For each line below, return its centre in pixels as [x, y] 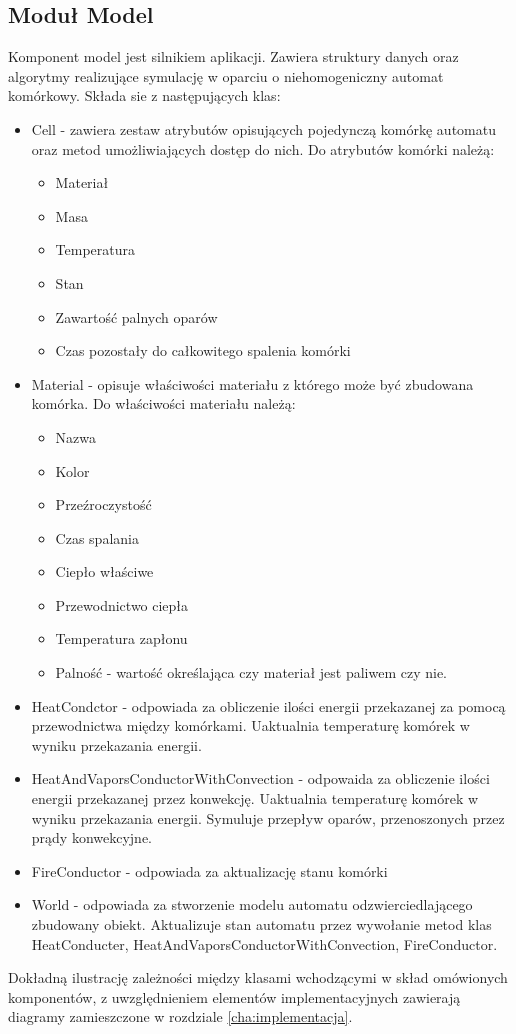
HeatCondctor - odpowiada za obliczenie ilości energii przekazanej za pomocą [268, 705]
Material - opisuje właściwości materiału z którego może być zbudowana [252, 383]
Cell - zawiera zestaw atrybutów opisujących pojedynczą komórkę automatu [263, 128]
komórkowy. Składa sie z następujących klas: [144, 95]
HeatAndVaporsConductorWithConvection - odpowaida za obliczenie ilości [260, 778]
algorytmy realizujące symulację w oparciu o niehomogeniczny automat [226, 75]
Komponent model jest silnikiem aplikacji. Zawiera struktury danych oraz [233, 56]
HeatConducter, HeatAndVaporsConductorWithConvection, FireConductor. [264, 943]
